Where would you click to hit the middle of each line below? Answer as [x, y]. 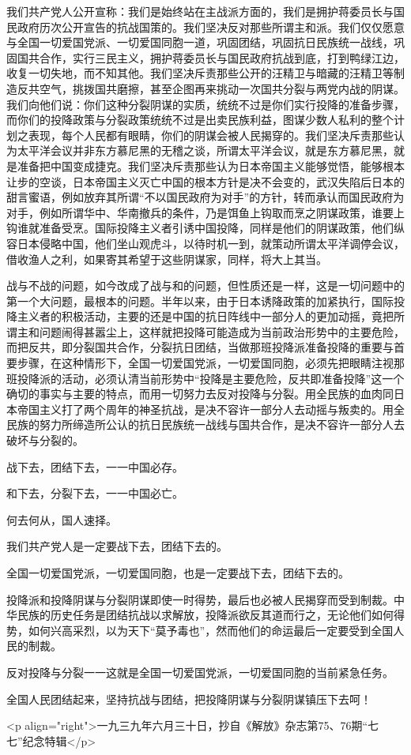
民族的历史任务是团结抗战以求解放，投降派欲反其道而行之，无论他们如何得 [211, 615]
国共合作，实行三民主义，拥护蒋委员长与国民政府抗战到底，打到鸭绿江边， [211, 57]
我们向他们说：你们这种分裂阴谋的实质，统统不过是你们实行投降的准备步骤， [205, 104]
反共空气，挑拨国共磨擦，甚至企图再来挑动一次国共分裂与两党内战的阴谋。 [211, 88]
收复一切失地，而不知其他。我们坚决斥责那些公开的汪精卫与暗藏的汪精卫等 [200, 73]
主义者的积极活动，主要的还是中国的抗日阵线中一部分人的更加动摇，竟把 [205, 316]
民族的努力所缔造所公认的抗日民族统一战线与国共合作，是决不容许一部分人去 [205, 424]
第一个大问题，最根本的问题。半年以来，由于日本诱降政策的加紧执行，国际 [200, 300]
